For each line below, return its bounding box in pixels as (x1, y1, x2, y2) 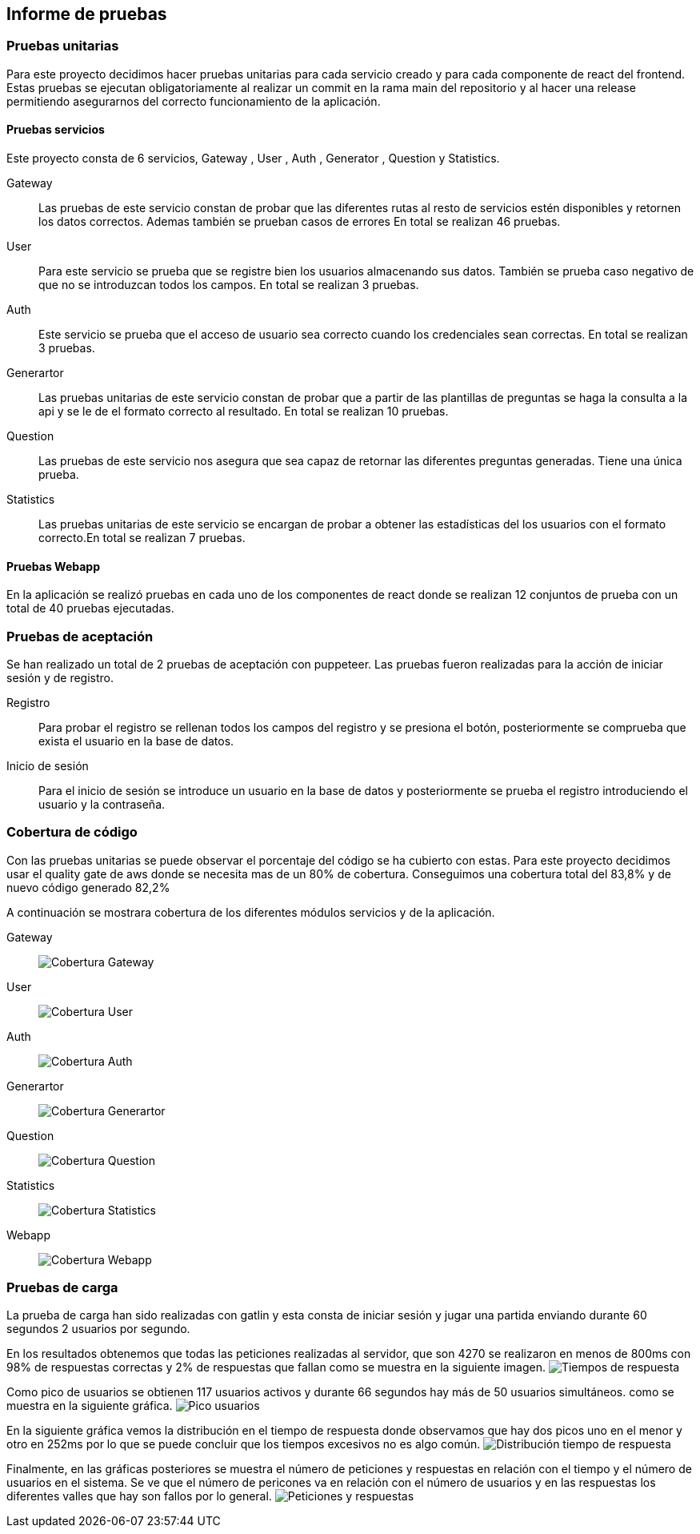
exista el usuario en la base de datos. (38, 733, 234, 748)
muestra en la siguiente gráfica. (6, 1399, 173, 1413)
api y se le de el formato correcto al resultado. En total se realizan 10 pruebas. (38, 404, 449, 419)
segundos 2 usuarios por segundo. (6, 1322, 190, 1336)
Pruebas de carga (6, 1279, 118, 1296)
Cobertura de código (6, 824, 138, 841)
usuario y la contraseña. (38, 797, 166, 811)
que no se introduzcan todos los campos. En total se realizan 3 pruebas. (38, 278, 419, 292)
